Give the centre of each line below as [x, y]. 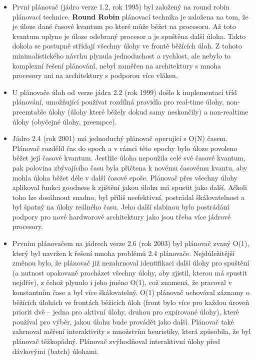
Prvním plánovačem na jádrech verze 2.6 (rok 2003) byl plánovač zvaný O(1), [131, 243]
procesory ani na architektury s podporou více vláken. [95, 75]
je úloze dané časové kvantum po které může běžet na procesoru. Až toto [124, 26]
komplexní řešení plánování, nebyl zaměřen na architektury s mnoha [117, 65]
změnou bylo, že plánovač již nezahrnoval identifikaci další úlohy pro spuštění [131, 263]
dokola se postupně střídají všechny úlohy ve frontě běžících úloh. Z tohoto [127, 46]
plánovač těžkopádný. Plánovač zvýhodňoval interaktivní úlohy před [116, 341]
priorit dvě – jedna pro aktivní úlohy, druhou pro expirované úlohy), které [125, 312]
